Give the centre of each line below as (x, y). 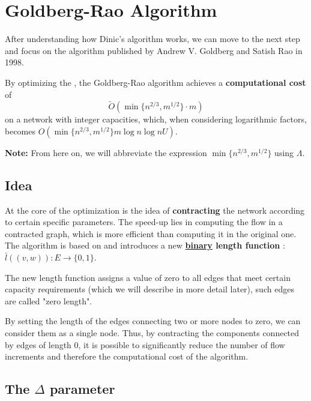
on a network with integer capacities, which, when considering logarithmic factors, (156, 119)
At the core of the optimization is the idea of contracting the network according (155, 210)
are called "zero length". (49, 300)
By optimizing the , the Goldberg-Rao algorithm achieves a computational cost (155, 82)
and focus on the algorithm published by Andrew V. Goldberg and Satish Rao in (154, 50)
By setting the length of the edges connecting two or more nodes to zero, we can (153, 321)
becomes (20, 131)
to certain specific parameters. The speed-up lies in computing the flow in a (144, 222)
